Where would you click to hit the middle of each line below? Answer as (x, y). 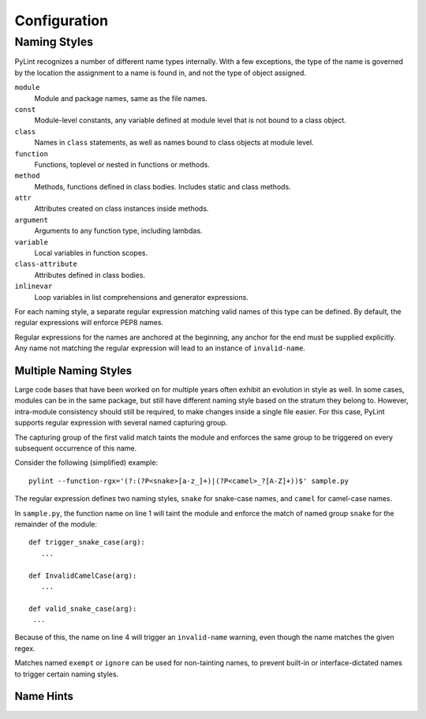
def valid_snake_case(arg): (83, 609)
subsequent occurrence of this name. (76, 448)
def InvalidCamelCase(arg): (83, 575)
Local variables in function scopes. (91, 253)
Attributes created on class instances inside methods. (121, 208)
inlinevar (34, 286)
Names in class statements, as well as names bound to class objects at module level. (174, 143)
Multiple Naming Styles (73, 371)
